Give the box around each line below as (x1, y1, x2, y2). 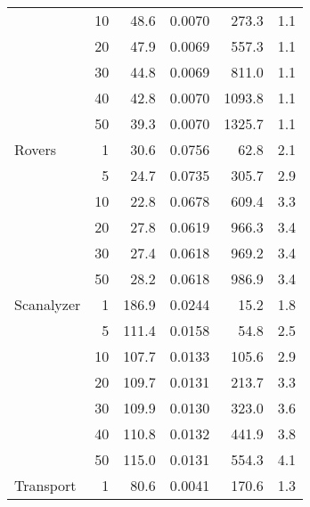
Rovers (14, 139, 57, 159)
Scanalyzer (14, 294, 81, 315)
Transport (14, 475, 77, 495)
